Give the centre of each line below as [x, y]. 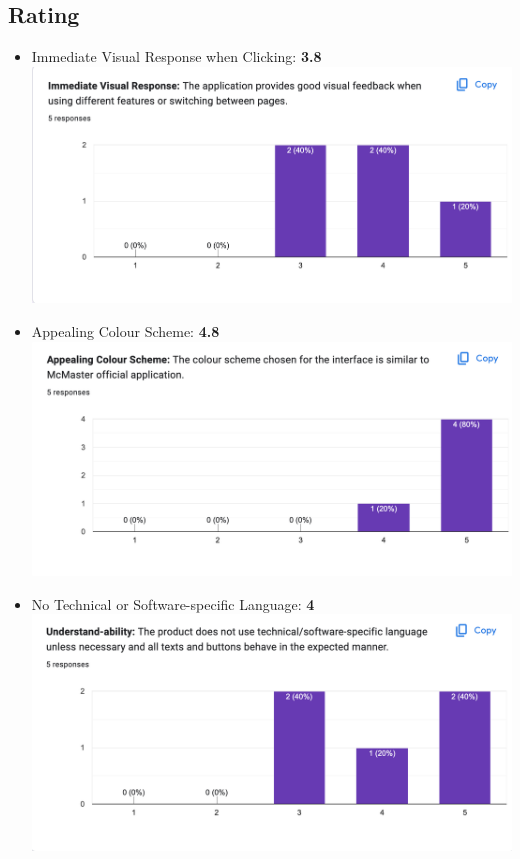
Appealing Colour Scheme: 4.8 [125, 330]
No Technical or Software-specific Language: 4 [173, 603]
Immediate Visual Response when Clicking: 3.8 [176, 56]
